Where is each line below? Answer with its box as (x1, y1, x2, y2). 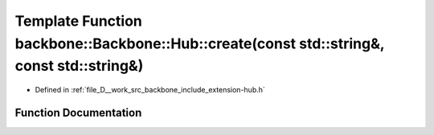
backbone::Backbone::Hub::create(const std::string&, (14, 35, 385, 52)
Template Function (14, 12, 142, 30)
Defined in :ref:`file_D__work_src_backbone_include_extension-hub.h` (35, 85, 265, 95)
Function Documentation (14, 105, 142, 120)
